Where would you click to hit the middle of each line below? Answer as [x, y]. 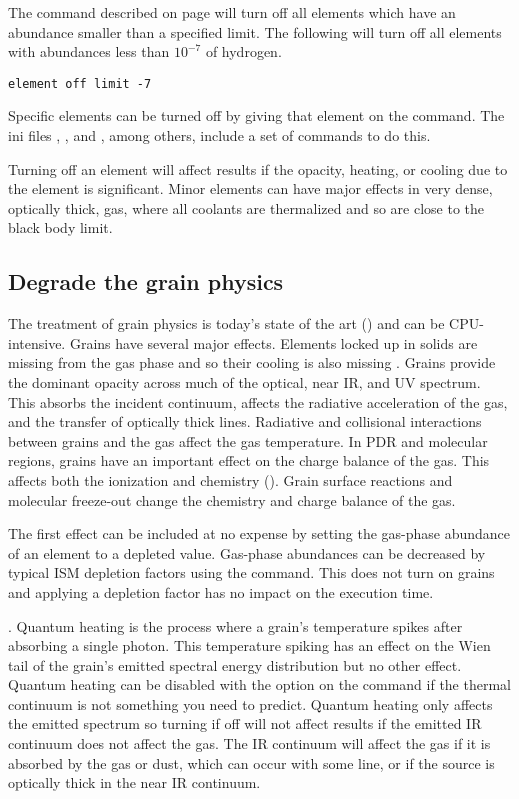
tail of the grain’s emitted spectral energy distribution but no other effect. [235, 664]
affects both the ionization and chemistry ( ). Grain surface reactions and [230, 479]
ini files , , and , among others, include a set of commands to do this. [219, 135]
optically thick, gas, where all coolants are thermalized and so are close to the [246, 207]
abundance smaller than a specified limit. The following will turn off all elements [255, 31]
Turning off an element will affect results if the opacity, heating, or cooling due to [258, 168]
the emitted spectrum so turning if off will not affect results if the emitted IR [245, 723]
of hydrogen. [243, 51]
